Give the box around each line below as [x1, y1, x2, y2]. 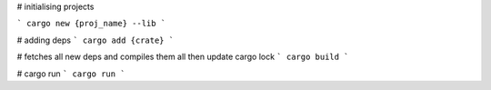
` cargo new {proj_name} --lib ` [16, 18, 166, 29]
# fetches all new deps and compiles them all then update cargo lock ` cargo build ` [16, 51, 349, 63]
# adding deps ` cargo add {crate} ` [16, 35, 175, 45]
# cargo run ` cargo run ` [16, 68, 126, 79]
